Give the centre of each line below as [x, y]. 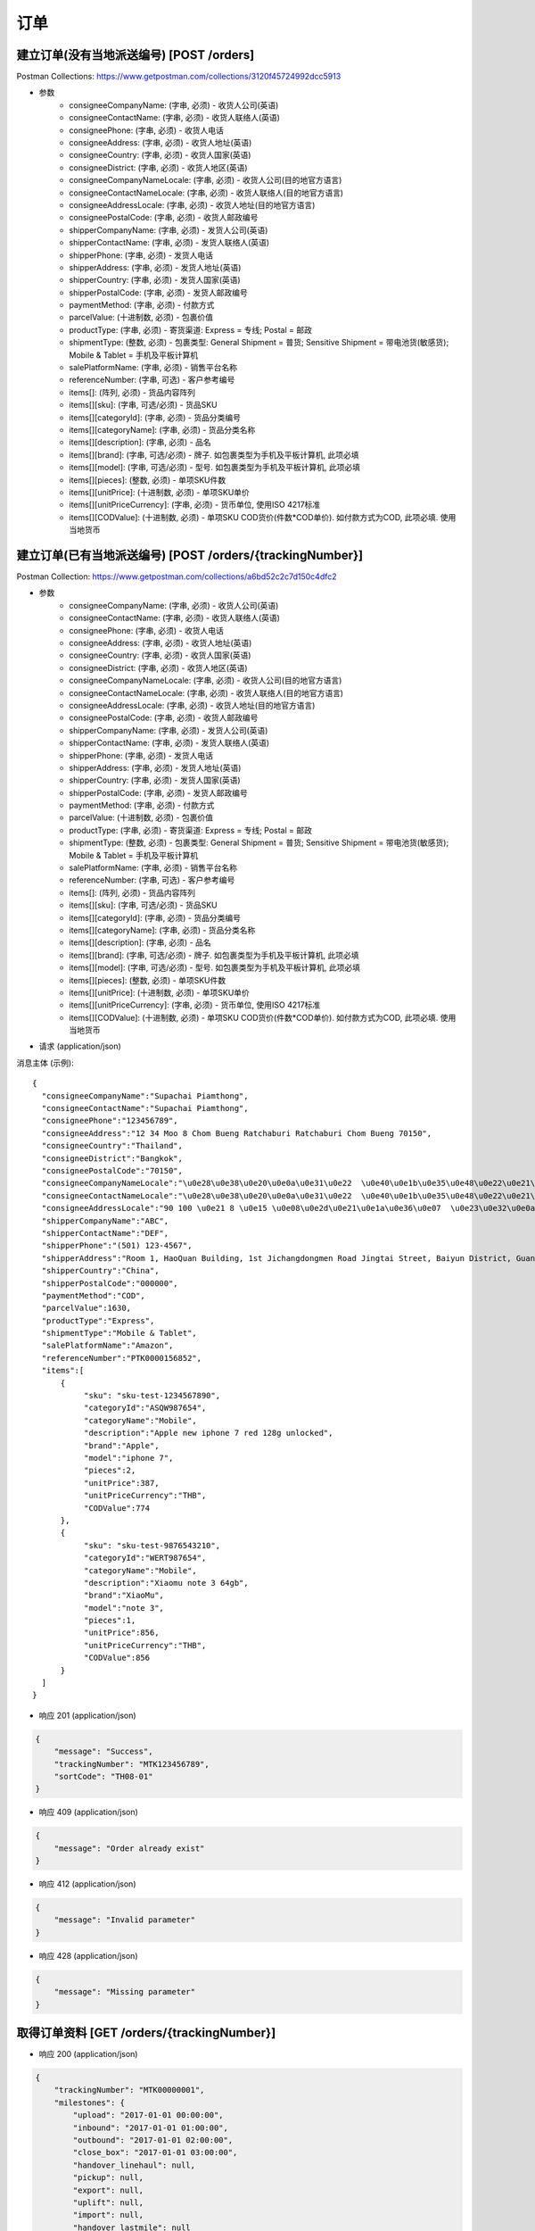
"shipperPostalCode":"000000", [110, 1283]
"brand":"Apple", [121, 1445]
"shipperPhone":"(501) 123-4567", [117, 1246]
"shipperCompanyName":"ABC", [105, 1221]
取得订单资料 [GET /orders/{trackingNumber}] [146, 2033]
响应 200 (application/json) [88, 2054]
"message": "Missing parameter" [125, 1992]
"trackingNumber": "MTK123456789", [132, 1764]
